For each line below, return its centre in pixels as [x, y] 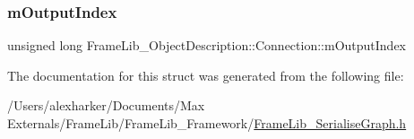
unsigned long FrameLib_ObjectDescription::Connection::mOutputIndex [207, 45]
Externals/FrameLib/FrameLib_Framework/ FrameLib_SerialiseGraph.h [207, 123]
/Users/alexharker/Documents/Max [106, 105]
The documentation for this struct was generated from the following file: [206, 75]
